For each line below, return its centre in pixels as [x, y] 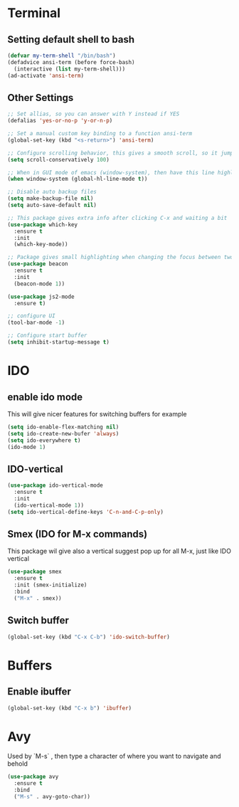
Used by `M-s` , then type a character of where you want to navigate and [115, 756]
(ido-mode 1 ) [27, 447]
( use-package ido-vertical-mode [55, 485]
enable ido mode [45, 397]
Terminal [34, 13]
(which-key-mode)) [41, 244]
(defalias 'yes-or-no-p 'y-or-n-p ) [60, 121]
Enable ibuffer [39, 692]
